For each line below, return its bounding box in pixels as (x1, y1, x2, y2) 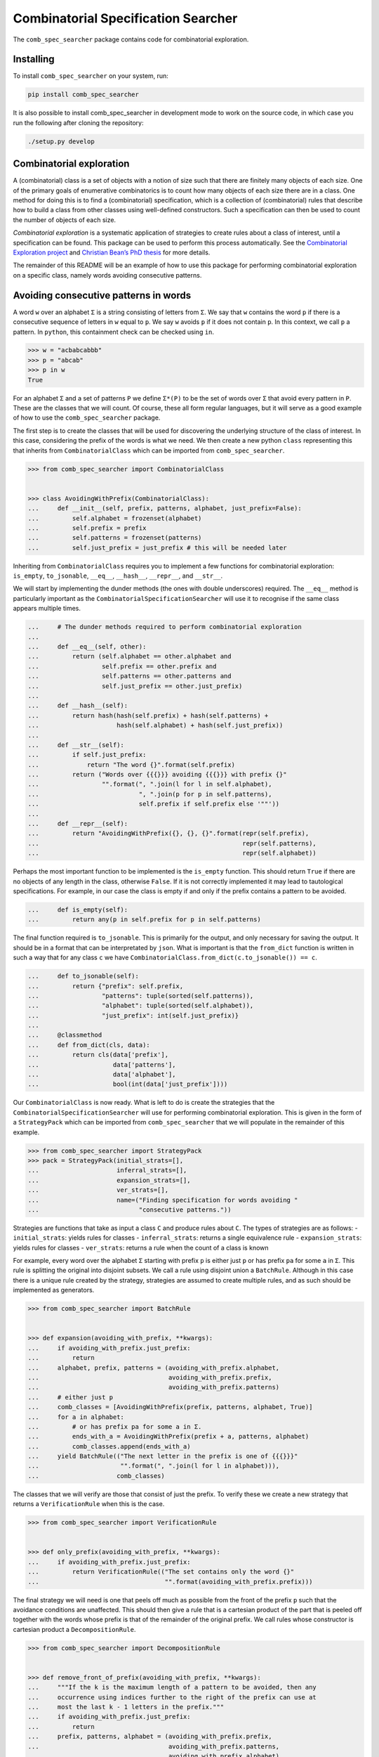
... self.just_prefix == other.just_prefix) (27, 682, 243, 690)
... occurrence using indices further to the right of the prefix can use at (27, 1693, 317, 1701)
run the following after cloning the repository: (13, 118, 144, 127)
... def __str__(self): (27, 741, 124, 748)
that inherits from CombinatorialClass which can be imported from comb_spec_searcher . (13, 446, 285, 455)
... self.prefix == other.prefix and (27, 662, 217, 670)
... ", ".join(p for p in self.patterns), (27, 790, 272, 798)
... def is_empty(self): (27, 905, 128, 914)
